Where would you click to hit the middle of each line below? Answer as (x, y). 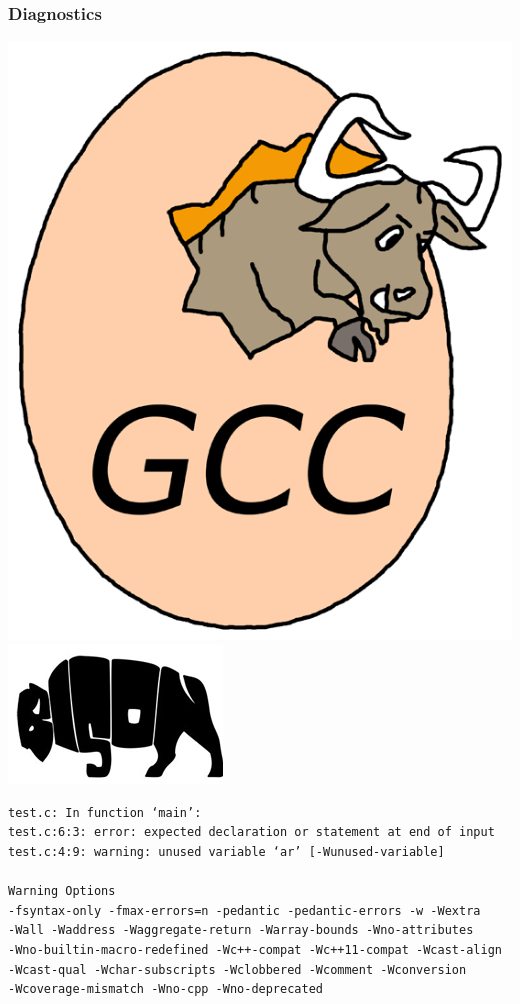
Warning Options (62, 891)
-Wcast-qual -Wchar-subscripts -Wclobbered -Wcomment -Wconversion (237, 969)
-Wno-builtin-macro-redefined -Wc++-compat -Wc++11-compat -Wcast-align (255, 949)
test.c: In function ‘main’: (105, 812)
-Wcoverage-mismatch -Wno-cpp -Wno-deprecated (165, 989)
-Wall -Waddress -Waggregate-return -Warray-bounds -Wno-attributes (241, 930)
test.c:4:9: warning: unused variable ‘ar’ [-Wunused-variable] (226, 851)
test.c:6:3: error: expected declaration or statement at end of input (251, 832)
